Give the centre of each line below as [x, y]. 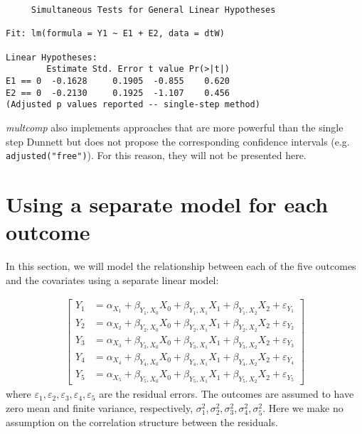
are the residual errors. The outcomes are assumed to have [227, 394]
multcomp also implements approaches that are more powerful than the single [175, 127]
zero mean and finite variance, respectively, [100, 408]
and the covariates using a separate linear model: [112, 280]
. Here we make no [303, 408]
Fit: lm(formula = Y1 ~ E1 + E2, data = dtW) [115, 34]
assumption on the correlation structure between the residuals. [142, 422]
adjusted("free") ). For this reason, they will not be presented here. [156, 155]
